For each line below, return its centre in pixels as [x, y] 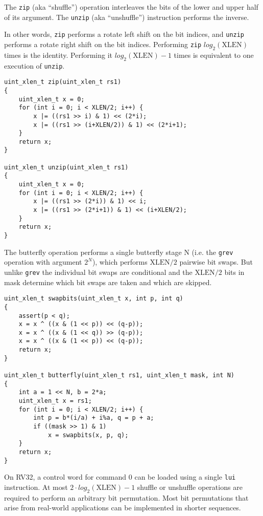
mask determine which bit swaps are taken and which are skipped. [108, 282]
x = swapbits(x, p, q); [88, 435]
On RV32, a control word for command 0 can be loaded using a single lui [120, 477]
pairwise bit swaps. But [216, 262]
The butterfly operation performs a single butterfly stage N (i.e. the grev [119, 252]
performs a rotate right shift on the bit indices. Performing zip [103, 44]
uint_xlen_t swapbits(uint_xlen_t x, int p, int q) [94, 299]
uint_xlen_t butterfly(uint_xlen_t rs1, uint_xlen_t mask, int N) [119, 375]
